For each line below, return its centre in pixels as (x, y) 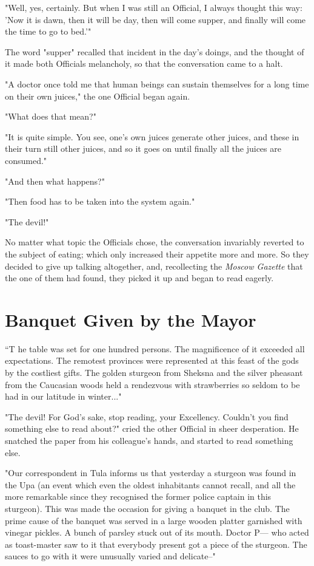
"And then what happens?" (55, 181)
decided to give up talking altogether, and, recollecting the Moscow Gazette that (154, 266)
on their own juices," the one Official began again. (98, 96)
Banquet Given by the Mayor (131, 319)
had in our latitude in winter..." (63, 396)
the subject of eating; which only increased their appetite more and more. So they (157, 254)
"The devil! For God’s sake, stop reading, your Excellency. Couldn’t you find (147, 416)
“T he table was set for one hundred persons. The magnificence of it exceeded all (155, 348)
